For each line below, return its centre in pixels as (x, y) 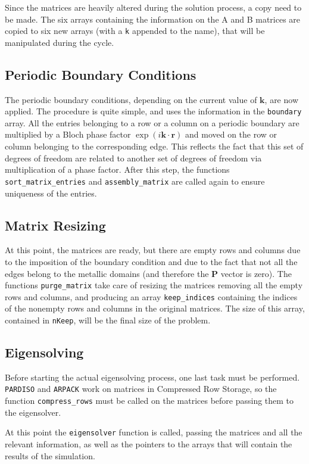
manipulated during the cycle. (60, 42)
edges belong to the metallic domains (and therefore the (107, 273)
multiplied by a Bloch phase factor (68, 134)
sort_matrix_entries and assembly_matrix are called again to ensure (135, 181)
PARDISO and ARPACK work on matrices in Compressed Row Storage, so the (141, 389)
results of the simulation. (50, 455)
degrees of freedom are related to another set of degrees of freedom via (133, 158)
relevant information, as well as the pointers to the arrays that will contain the (149, 444)
